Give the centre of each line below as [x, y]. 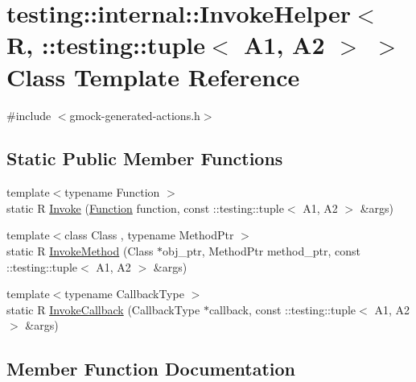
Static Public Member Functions [145, 158]
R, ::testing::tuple [106, 45]
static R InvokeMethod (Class [80, 251]
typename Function [112, 192]
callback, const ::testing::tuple [282, 309]
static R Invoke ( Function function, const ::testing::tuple [145, 208]
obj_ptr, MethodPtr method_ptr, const [262, 251]
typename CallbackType [124, 294]
